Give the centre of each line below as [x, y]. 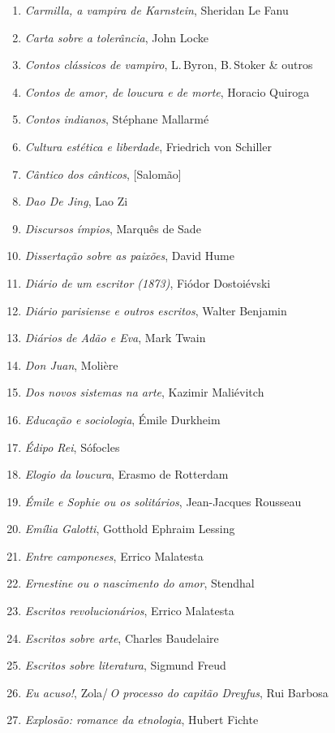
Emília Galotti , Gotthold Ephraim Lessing [130, 529]
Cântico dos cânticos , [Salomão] [103, 173]
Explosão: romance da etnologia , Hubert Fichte [142, 720]
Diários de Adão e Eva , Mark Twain [115, 338]
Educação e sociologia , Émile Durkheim [122, 419]
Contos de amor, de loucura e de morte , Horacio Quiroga [167, 91]
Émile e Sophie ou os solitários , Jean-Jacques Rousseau [163, 501]
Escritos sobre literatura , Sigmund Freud [125, 665]
